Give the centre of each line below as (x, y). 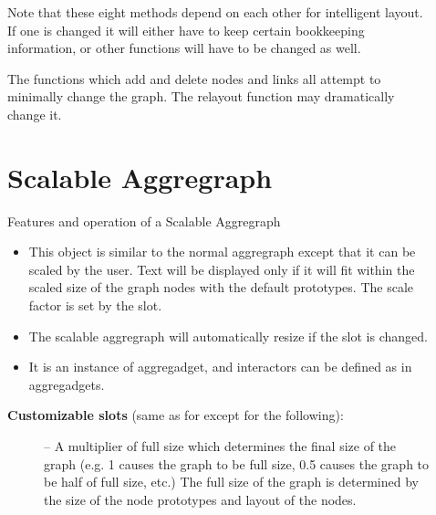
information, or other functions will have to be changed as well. (184, 48)
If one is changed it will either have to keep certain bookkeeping (186, 30)
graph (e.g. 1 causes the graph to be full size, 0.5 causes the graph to (237, 463)
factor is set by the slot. (95, 305)
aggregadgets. (67, 384)
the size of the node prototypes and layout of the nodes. (200, 499)
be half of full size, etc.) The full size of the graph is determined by (231, 482)
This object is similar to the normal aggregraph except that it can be (222, 252)
